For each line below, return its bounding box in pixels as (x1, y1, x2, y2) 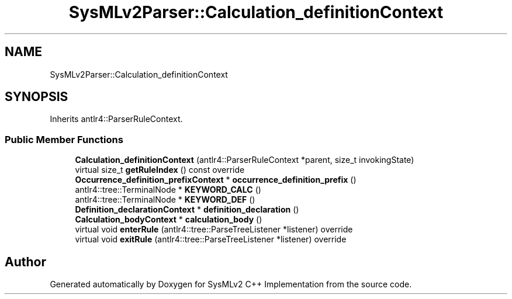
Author (5, 254, 46, 269)
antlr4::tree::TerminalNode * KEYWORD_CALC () (75, 185, 261, 195)
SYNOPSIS (5, 89, 68, 105)
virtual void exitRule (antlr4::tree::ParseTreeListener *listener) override (75, 234, 347, 245)
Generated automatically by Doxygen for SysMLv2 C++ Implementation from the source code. (50, 279, 412, 290)
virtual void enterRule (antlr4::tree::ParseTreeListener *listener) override (75, 224, 353, 235)
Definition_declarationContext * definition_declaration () (75, 204, 299, 215)
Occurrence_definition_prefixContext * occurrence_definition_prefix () (75, 175, 357, 185)
